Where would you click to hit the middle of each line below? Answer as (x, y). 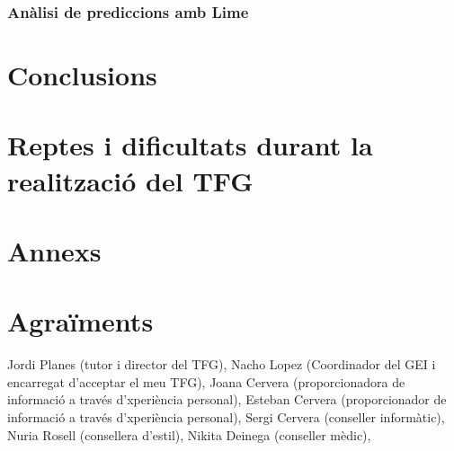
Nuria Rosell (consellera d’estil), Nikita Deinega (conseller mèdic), (189, 434)
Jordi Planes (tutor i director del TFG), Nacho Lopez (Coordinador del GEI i (222, 364)
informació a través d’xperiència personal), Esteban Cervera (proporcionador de (227, 399)
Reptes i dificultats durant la (190, 145)
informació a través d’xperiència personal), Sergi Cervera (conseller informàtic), (226, 417)
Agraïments (80, 321)
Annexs (54, 250)
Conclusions (82, 75)
